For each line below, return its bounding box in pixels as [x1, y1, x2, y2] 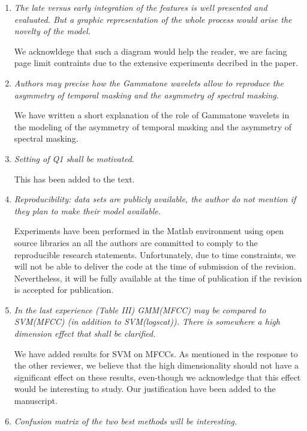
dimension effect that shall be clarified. [14, 327, 156, 340]
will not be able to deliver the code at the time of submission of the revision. [14, 260, 296, 273]
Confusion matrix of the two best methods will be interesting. [14, 414, 237, 427]
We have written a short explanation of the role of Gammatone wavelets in [14, 109, 290, 121]
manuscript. [14, 394, 58, 407]
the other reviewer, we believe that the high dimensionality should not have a [14, 359, 299, 372]
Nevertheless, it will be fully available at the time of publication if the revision [14, 271, 302, 284]
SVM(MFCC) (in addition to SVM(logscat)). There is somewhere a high [14, 315, 280, 328]
